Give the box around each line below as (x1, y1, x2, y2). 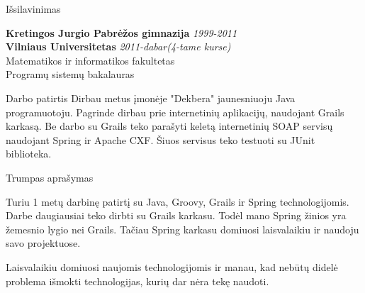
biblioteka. (6, 146, 52, 161)
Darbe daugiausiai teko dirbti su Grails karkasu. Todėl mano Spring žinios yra (6, 208, 347, 223)
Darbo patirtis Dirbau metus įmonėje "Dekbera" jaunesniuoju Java (6, 90, 296, 105)
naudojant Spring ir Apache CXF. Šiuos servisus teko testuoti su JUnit (6, 132, 315, 147)
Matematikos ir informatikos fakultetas (6, 52, 175, 67)
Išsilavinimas (6, 1, 61, 16)
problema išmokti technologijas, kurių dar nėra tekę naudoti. (6, 273, 269, 288)
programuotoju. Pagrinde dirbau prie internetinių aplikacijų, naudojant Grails (6, 104, 344, 119)
